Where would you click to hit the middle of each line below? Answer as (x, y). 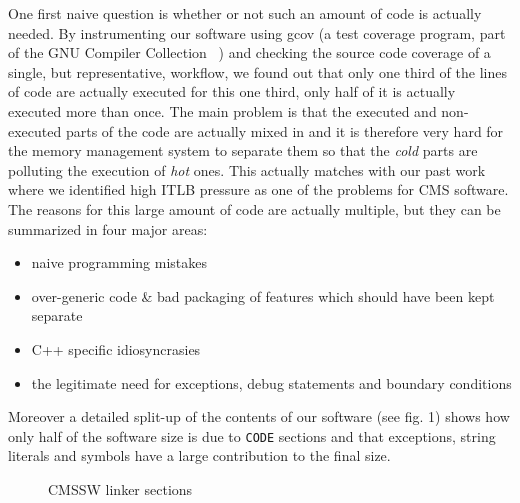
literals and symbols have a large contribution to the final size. (199, 455)
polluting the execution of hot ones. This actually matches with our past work (247, 169)
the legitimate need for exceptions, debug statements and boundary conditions (271, 382)
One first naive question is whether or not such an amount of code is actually (245, 13)
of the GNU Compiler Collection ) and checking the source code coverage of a (249, 52)
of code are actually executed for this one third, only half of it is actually (232, 91)
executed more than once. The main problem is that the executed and (222, 110)
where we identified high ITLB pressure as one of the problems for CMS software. (258, 189)
